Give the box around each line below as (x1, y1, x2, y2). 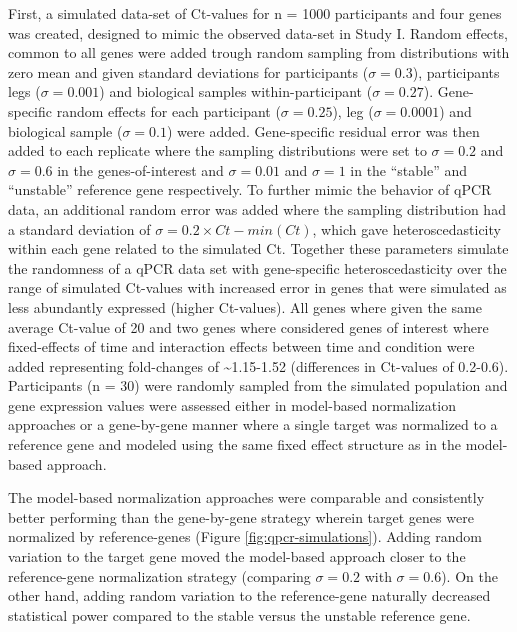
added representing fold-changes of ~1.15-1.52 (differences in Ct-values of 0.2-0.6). (8, 355, 509, 376)
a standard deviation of (8, 218, 151, 239)
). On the (441, 565, 498, 586)
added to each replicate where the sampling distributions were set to (8, 140, 427, 161)
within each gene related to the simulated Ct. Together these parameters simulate (8, 238, 509, 259)
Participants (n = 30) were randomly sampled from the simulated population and (8, 375, 508, 396)
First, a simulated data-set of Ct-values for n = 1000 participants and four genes (8, 3, 502, 23)
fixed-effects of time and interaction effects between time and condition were (8, 336, 475, 357)
